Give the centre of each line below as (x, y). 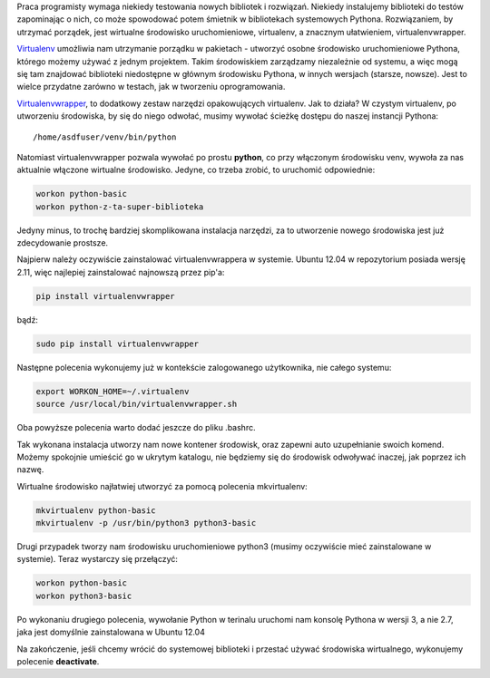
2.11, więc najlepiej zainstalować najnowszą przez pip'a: (121, 272)
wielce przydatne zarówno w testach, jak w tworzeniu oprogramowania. (151, 87)
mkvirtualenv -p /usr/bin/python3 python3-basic (146, 523)
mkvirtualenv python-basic (96, 510)
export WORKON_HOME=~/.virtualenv (113, 391)
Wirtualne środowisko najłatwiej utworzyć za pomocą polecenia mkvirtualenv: (162, 486)
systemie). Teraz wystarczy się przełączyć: (98, 559)
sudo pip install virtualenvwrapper (118, 344)
